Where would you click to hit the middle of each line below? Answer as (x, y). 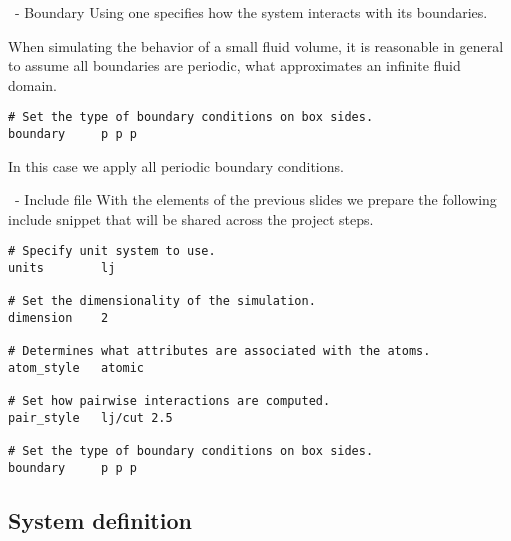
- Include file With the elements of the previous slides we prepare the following (255, 199)
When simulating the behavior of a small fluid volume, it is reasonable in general (256, 45)
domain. (33, 84)
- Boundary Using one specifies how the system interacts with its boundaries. (251, 12)
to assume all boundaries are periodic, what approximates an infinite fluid (234, 65)
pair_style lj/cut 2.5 (90, 418)
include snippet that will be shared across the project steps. (191, 218)
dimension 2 (58, 318)
